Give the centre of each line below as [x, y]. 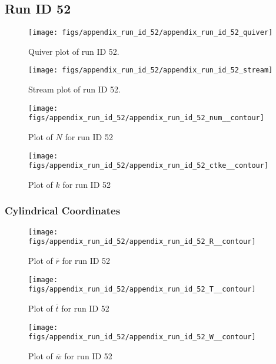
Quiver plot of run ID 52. [74, 51]
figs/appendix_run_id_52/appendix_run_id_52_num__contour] [146, 118]
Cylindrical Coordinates [63, 211]
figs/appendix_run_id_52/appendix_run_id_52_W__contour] [142, 337]
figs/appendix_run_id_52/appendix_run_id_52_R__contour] [142, 242]
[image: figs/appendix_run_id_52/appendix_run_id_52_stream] [151, 70]
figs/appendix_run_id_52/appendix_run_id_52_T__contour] [142, 289]
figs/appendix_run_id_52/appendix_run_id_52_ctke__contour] [149, 166]
